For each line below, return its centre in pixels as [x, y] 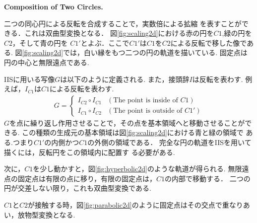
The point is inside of [146, 101]
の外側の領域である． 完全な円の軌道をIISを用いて [169, 142]
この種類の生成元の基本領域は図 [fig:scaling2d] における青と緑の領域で [133, 132]
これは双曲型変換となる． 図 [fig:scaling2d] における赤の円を [119, 33]
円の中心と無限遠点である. [47, 62]
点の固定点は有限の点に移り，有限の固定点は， [80, 178]
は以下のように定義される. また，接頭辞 [125, 79]
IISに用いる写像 [30, 79]
